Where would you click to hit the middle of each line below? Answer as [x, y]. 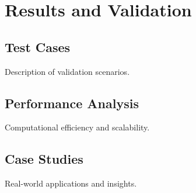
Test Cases [38, 46]
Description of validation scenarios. [67, 71]
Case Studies [44, 159]
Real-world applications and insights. [71, 183]
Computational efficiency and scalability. [77, 127]
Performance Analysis [72, 103]
